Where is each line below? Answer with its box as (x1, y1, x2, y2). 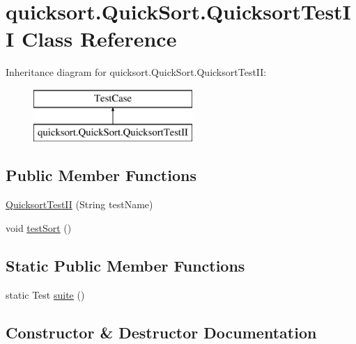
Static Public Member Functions (6, 254, 245, 276)
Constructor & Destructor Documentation (6, 321, 317, 343)
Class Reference (21, 24, 177, 53)
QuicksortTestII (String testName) (6, 197, 153, 212)
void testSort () (6, 220, 72, 235)
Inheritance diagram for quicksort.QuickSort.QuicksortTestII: (6, 65, 267, 79)
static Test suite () (6, 287, 85, 302)
